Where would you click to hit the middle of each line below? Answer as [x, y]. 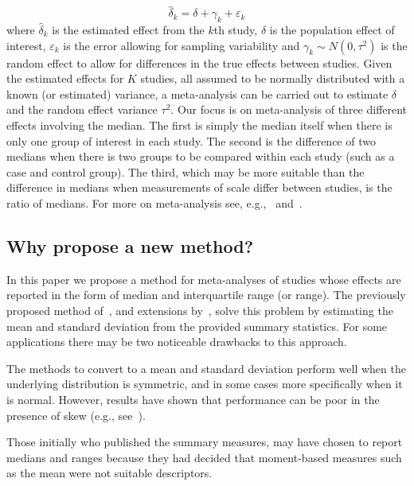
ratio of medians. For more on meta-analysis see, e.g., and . [154, 202]
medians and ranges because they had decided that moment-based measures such [204, 457]
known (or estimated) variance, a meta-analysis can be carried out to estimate [197, 93]
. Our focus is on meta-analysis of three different [289, 109]
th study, [236, 30]
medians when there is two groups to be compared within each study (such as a [201, 156]
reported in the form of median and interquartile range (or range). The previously [206, 295]
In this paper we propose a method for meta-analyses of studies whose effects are [204, 279]
